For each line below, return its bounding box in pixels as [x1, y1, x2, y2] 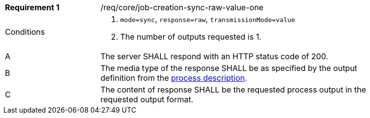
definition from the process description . [101, 73, 247, 83]
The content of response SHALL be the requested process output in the [101, 85, 366, 94]
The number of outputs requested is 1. [120, 32, 262, 42]
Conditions [5, 27, 45, 37]
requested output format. [101, 94, 194, 104]
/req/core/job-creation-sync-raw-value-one [101, 2, 264, 12]
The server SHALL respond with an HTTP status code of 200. [101, 51, 328, 61]
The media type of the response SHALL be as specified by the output [101, 63, 358, 73]
